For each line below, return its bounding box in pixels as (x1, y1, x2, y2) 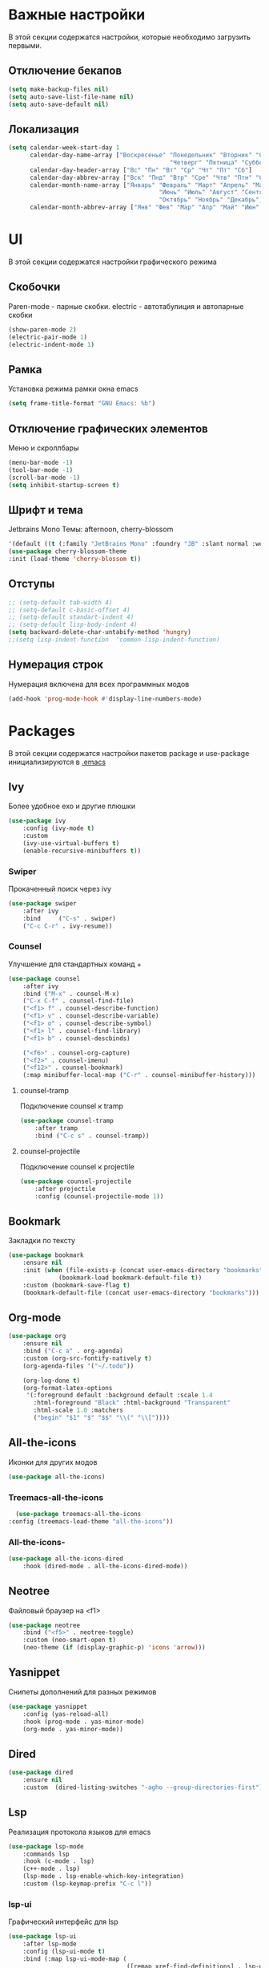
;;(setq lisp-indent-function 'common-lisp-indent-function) (8, 636, 220, 644)
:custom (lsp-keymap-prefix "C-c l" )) (22, 1880, 152, 1888)
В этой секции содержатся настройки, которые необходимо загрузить (8, 32, 251, 42)
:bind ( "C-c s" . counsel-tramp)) (34, 1132, 150, 1140)
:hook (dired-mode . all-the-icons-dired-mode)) (22, 1562, 188, 1570)
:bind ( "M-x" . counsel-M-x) (22, 990, 120, 998)
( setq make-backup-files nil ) (8, 85, 110, 93)
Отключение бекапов (8, 64, 122, 78)
